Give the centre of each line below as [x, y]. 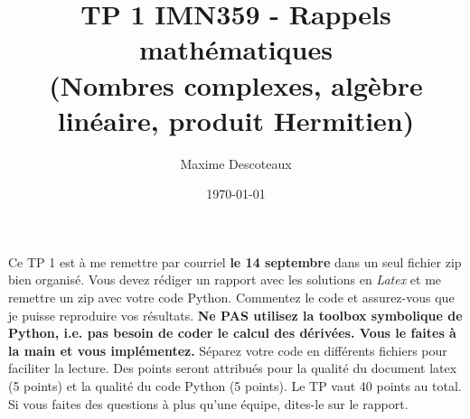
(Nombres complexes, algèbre [236, 84]
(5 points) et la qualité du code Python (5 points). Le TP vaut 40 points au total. [235, 386]
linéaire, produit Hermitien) [236, 120]
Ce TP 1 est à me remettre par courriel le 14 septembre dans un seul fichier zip [235, 261]
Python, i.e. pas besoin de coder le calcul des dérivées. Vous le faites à [232, 333]
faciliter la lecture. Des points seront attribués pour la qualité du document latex [233, 368]
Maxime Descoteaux [236, 163]
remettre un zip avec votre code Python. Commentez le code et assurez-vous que [231, 298]
